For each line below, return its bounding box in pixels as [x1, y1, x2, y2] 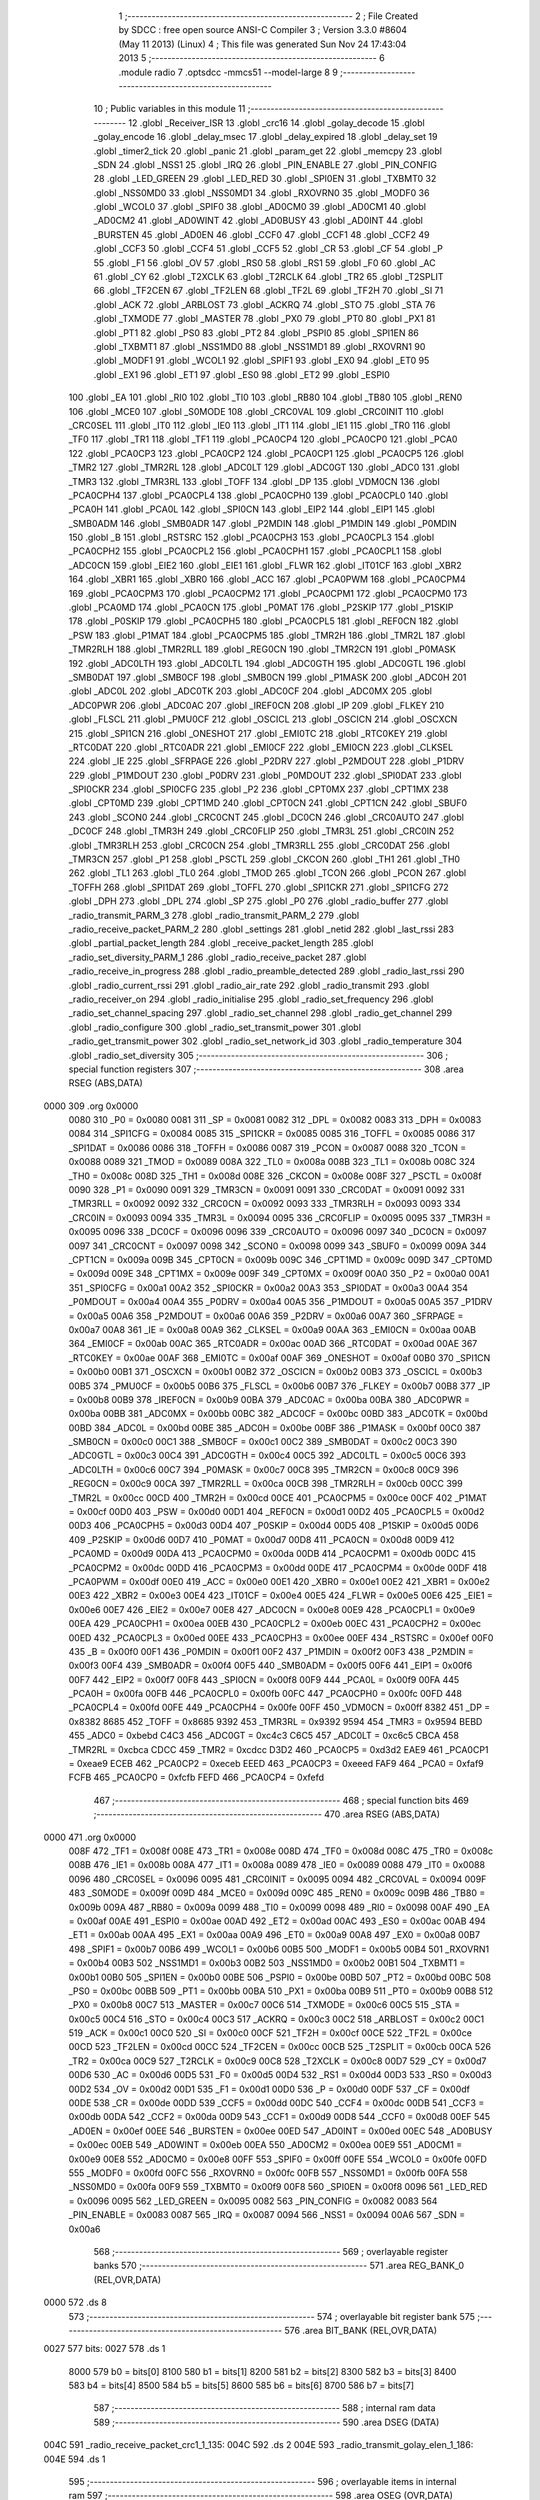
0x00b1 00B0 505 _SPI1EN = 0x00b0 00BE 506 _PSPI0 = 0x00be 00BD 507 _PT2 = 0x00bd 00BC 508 [68, 1971, 492, 1983]
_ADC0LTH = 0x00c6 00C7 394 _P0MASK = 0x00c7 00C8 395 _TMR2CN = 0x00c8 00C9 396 [68, 1463, 459, 1475]
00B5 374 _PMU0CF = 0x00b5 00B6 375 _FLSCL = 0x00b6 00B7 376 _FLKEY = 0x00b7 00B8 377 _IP [68, 1380, 491, 1392]
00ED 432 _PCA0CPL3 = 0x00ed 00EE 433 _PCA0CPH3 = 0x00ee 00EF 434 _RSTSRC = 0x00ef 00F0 [68, 1631, 494, 1644]
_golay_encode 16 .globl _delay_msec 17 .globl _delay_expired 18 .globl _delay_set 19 [93, 131, 438, 143]
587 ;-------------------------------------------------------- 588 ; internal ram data [93, 2402, 436, 2414]
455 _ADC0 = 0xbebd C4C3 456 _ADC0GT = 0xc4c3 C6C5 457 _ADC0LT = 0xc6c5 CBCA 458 [68, 1730, 460, 1742]
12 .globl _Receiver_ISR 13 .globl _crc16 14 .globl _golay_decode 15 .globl [128, 116, 425, 129]
